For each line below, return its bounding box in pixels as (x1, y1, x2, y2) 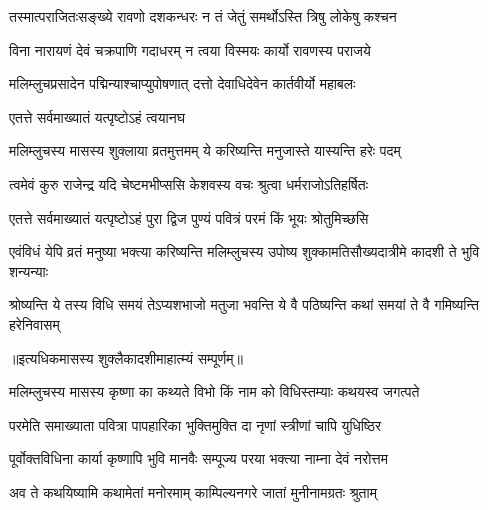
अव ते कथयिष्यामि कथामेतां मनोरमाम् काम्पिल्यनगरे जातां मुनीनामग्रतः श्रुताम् (9, 481, 377, 502)
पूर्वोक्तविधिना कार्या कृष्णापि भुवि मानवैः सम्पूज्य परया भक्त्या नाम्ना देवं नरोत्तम (9, 448, 388, 469)
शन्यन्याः (9, 260, 49, 281)
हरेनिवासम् (9, 313, 60, 334)
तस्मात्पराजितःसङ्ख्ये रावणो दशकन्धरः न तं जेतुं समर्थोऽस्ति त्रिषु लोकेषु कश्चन (9, 6, 397, 26)
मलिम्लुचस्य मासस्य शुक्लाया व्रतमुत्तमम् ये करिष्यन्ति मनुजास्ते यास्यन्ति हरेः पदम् (9, 140, 401, 161)
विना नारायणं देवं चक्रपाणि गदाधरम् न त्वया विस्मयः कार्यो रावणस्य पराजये (9, 39, 371, 60)
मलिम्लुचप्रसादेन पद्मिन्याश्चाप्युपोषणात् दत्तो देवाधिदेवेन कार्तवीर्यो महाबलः (9, 73, 356, 94)
